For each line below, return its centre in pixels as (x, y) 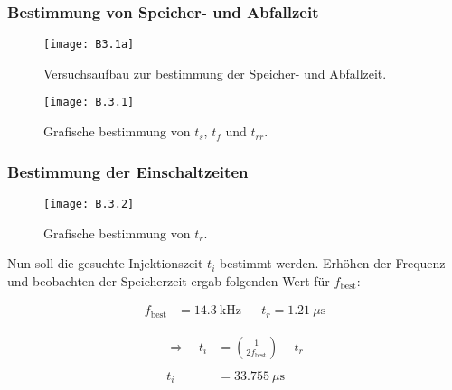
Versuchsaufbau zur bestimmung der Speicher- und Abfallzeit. (215, 73)
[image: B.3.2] (89, 204)
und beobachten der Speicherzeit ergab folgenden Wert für (169, 280)
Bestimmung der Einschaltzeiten (128, 171)
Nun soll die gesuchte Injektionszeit (105, 263)
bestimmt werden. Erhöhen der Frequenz (333, 263)
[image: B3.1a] (89, 45)
